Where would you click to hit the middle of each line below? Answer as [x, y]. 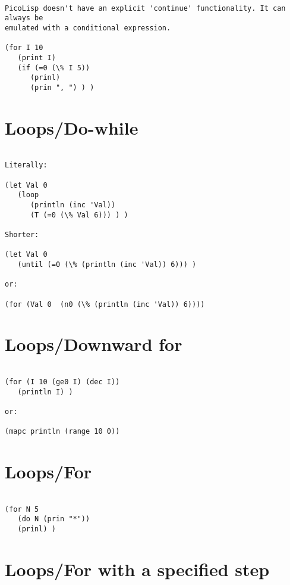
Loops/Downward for [94, 344]
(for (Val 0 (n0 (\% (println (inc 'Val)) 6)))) [105, 304]
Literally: [26, 165]
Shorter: [22, 234]
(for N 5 [22, 509]
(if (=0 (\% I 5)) [54, 68]
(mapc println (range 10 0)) [62, 432]
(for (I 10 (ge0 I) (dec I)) [62, 382]
